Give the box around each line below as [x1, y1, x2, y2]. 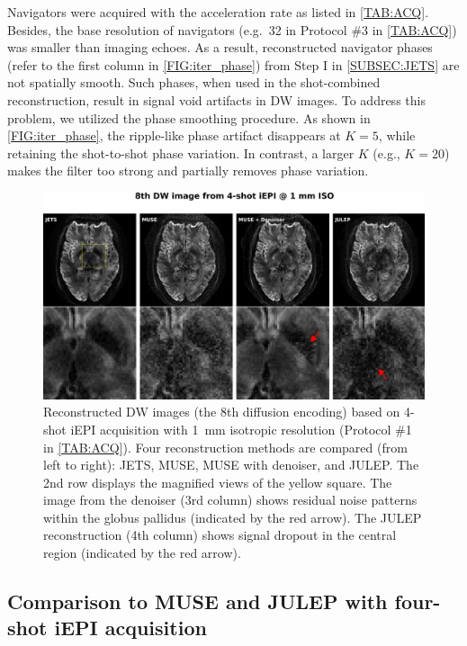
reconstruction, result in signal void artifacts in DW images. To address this [7, 90, 426, 109]
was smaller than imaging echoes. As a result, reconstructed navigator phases [7, 38, 433, 57]
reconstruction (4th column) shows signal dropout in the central [43, 525, 397, 544]
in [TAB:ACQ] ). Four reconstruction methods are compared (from [43, 437, 408, 456]
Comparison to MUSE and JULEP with [7, 588, 388, 615]
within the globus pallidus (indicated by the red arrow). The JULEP [43, 507, 422, 526]
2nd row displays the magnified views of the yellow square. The [43, 472, 392, 491]
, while [378, 126, 416, 145]
